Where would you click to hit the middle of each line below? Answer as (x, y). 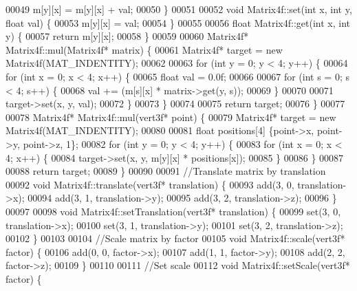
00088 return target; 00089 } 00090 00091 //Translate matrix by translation (166, 171)
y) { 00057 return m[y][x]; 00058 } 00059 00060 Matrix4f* (127, 36)
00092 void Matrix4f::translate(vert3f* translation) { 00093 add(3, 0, (150, 184)
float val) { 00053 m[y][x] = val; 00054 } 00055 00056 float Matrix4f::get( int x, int (178, 22)
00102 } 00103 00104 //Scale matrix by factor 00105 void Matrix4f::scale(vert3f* (175, 238)
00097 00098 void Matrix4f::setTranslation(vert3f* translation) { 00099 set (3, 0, (173, 211)
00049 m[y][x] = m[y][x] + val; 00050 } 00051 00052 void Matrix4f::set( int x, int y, (179, 9)
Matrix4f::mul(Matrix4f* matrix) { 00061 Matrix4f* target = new (144, 49)
